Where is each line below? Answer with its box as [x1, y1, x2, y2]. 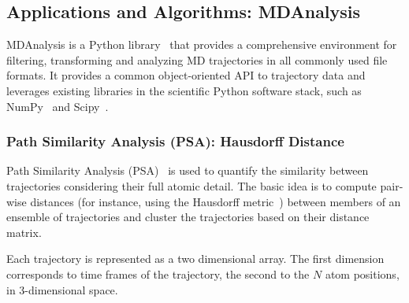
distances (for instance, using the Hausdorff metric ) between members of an [30, 193, 401, 209]
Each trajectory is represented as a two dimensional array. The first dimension [6, 250, 385, 267]
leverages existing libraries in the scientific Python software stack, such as [6, 82, 362, 98]
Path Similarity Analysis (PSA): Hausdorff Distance [6, 131, 344, 151]
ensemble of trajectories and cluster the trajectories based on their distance [6, 209, 370, 225]
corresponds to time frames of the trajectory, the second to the [6, 265, 310, 282]
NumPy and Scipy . [6, 98, 109, 114]
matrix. [6, 224, 42, 240]
